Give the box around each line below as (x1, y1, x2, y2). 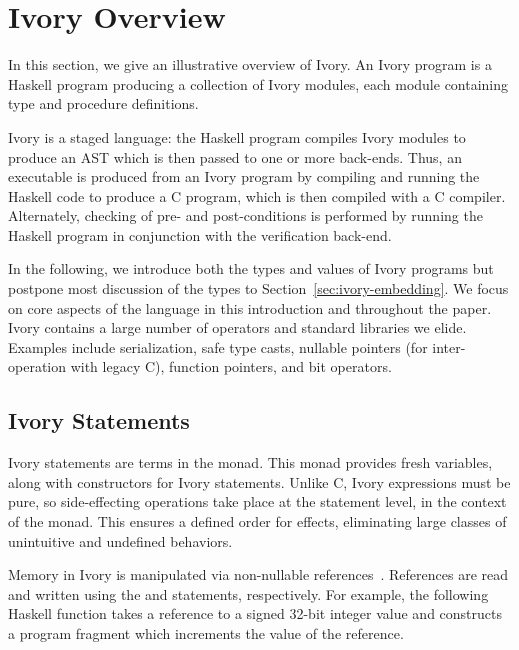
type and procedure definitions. (8, 93, 199, 114)
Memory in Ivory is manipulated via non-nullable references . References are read (8, 564, 509, 585)
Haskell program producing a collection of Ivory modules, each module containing (8, 73, 509, 94)
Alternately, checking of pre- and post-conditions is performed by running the (8, 205, 483, 226)
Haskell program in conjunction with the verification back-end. (8, 224, 392, 245)
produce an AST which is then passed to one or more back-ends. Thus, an (8, 146, 462, 167)
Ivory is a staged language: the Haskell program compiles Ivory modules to (8, 126, 466, 147)
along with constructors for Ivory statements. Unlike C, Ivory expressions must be (8, 471, 511, 492)
